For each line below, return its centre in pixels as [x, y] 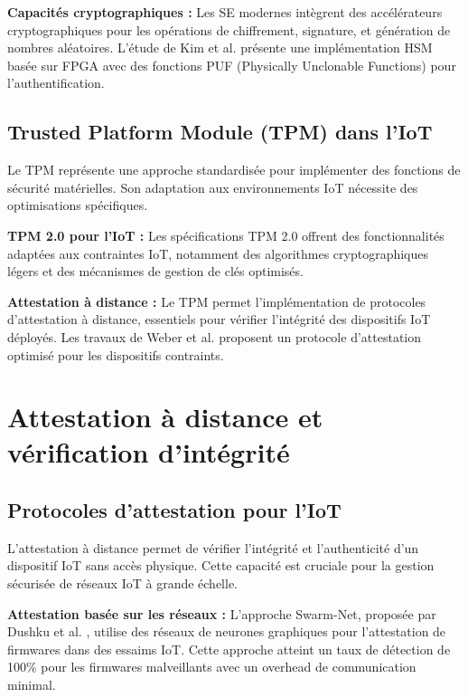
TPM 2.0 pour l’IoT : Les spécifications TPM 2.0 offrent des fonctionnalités [226, 235]
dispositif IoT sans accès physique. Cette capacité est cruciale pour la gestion [221, 565]
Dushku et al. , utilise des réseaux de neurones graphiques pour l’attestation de [227, 631]
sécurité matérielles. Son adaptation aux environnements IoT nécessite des [213, 187]
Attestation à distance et [165, 417]
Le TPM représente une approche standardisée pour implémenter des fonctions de [234, 170]
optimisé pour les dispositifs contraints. [116, 354]
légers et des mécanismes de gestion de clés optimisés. [155, 271]
